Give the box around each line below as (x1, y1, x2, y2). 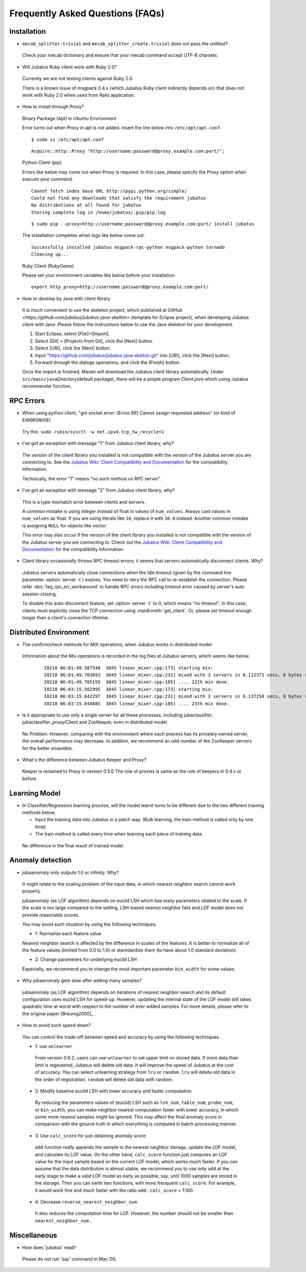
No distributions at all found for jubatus (31, 202, 142, 208)
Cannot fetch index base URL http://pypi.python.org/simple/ (31, 188, 187, 194)
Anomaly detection (9, 856, 71, 865)
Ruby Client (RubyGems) (22, 263, 74, 269)
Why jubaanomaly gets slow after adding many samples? (22, 978, 142, 984)
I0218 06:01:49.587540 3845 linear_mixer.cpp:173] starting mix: (44, 665, 214, 670)
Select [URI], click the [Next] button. (35, 345, 111, 351)
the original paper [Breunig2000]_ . (22, 1010, 96, 1016)
